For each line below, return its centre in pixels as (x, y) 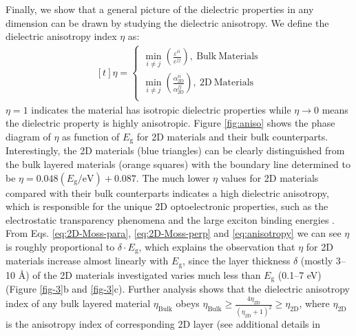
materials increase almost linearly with (87, 261)
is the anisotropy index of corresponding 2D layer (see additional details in (163, 324)
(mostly (317, 261)
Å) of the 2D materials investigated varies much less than (139, 274)
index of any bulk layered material (78, 303)
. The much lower (173, 177)
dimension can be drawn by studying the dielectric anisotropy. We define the (167, 22)
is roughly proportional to (60, 247)
